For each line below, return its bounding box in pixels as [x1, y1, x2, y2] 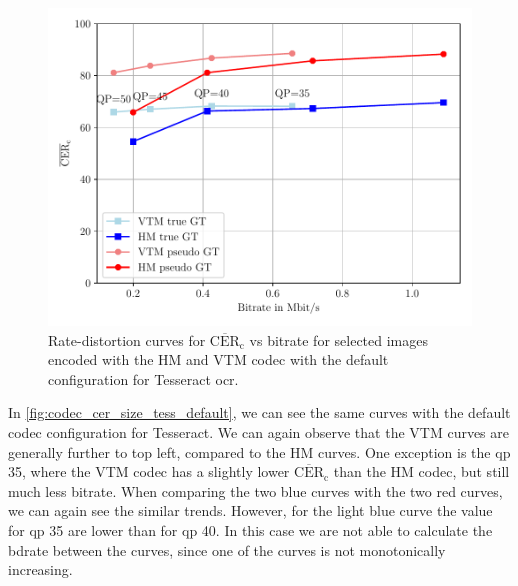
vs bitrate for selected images [249, 329, 429, 350]
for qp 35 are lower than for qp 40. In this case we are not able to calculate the [8, 519, 493, 540]
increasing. [8, 559, 73, 580]
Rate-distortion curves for [48, 329, 206, 350]
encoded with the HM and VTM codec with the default [48, 349, 389, 370]
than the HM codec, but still [333, 461, 510, 482]
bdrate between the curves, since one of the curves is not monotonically [8, 539, 446, 560]
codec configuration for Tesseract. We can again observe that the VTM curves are [8, 421, 510, 442]
